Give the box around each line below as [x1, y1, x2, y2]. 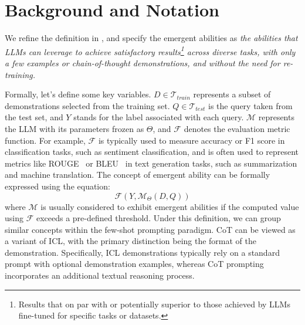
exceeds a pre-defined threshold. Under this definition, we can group [36, 212, 281, 224]
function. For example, [5, 134, 86, 146]
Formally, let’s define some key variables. [5, 88, 151, 100]
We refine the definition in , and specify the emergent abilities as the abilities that [5, 32, 298, 44]
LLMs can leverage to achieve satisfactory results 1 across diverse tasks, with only [5, 43, 296, 57]
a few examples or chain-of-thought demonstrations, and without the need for [5, 56, 280, 69]
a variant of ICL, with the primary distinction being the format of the [5, 235, 257, 247]
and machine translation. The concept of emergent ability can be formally [5, 168, 270, 181]
